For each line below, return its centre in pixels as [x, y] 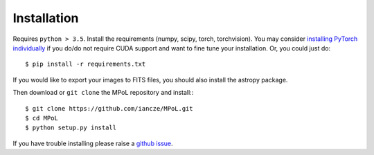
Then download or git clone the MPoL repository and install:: [103, 93]
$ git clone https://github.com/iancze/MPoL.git [109, 108]
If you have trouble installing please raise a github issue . [93, 143]
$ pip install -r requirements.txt [86, 64]
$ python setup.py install [71, 128]
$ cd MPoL [42, 118]
